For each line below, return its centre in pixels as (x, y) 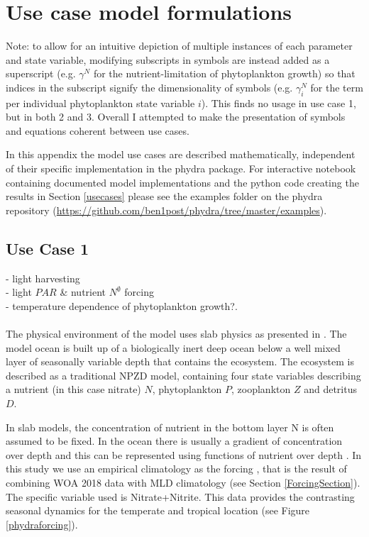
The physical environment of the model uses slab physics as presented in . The (176, 334)
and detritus (330, 389)
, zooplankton (261, 389)
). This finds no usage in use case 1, (279, 103)
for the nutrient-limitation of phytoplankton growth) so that (224, 73)
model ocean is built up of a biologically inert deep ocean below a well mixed (173, 347)
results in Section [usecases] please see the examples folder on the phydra (164, 196)
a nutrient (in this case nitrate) (73, 389)
